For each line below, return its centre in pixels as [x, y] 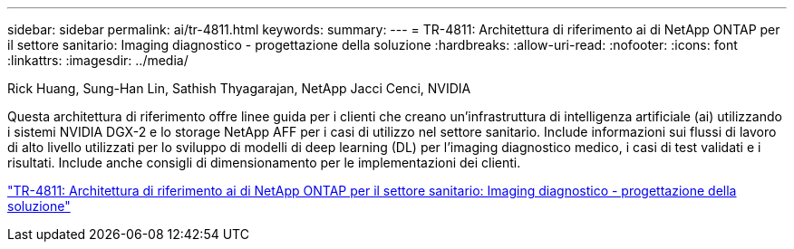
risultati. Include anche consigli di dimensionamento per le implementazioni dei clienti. [264, 163]
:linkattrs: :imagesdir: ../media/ [98, 60]
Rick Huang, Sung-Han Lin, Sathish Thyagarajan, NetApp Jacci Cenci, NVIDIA [239, 88]
